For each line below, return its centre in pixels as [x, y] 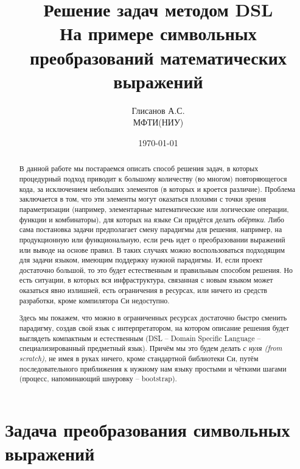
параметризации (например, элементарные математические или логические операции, [154, 209]
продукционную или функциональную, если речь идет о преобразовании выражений [152, 239]
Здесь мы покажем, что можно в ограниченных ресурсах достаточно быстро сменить [153, 318]
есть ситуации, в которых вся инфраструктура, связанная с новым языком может [146, 280]
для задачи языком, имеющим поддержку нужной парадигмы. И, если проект [141, 260]
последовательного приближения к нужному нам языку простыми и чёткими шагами [153, 368]
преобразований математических [158, 57]
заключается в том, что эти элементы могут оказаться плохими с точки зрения [143, 199]
